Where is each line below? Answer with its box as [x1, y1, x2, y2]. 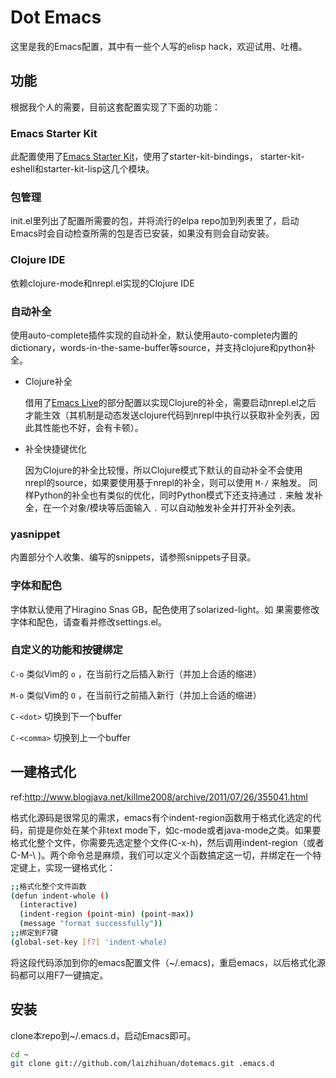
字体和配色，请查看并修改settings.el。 [10, 616, 167, 628]
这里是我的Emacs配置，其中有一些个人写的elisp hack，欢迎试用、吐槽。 [10, 40, 308, 52]
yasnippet [10, 527, 61, 541]
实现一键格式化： [44, 861, 116, 873]
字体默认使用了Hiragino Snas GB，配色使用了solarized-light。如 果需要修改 [10, 603, 320, 615]
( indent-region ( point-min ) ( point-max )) [19, 909, 195, 920]
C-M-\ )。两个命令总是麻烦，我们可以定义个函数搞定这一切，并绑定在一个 [10, 849, 313, 861]
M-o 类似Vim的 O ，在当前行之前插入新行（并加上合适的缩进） [10, 689, 262, 701]
